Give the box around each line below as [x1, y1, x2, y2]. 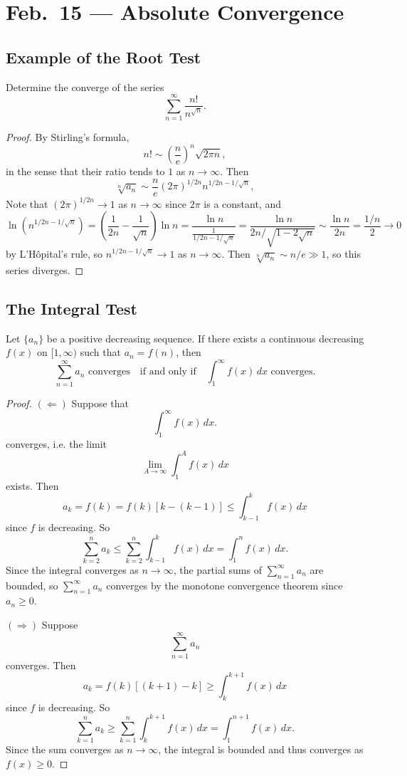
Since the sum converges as [6, 742, 124, 757]
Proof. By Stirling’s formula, [6, 130, 129, 145]
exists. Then [6, 478, 59, 493]
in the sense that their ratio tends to [6, 164, 165, 179]
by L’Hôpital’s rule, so [6, 246, 103, 261]
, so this [326, 246, 361, 261]
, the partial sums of [173, 562, 262, 577]
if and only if [139, 367, 196, 377]
